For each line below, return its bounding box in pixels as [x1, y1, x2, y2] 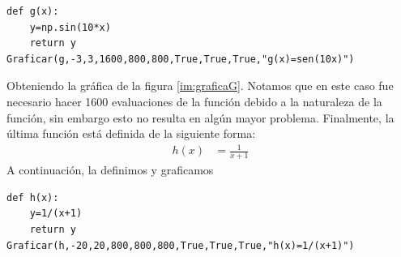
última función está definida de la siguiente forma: [6, 125, 256, 142]
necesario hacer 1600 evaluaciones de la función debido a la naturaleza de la [6, 92, 382, 109]
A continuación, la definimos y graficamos [6, 161, 214, 178]
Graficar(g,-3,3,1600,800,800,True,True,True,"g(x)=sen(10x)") [6, 53, 355, 65]
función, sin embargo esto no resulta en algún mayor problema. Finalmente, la [6, 109, 395, 126]
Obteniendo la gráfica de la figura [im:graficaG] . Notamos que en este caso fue [6, 77, 394, 94]
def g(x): [6, 6, 59, 17]
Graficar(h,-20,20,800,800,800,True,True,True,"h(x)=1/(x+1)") [6, 239, 355, 251]
